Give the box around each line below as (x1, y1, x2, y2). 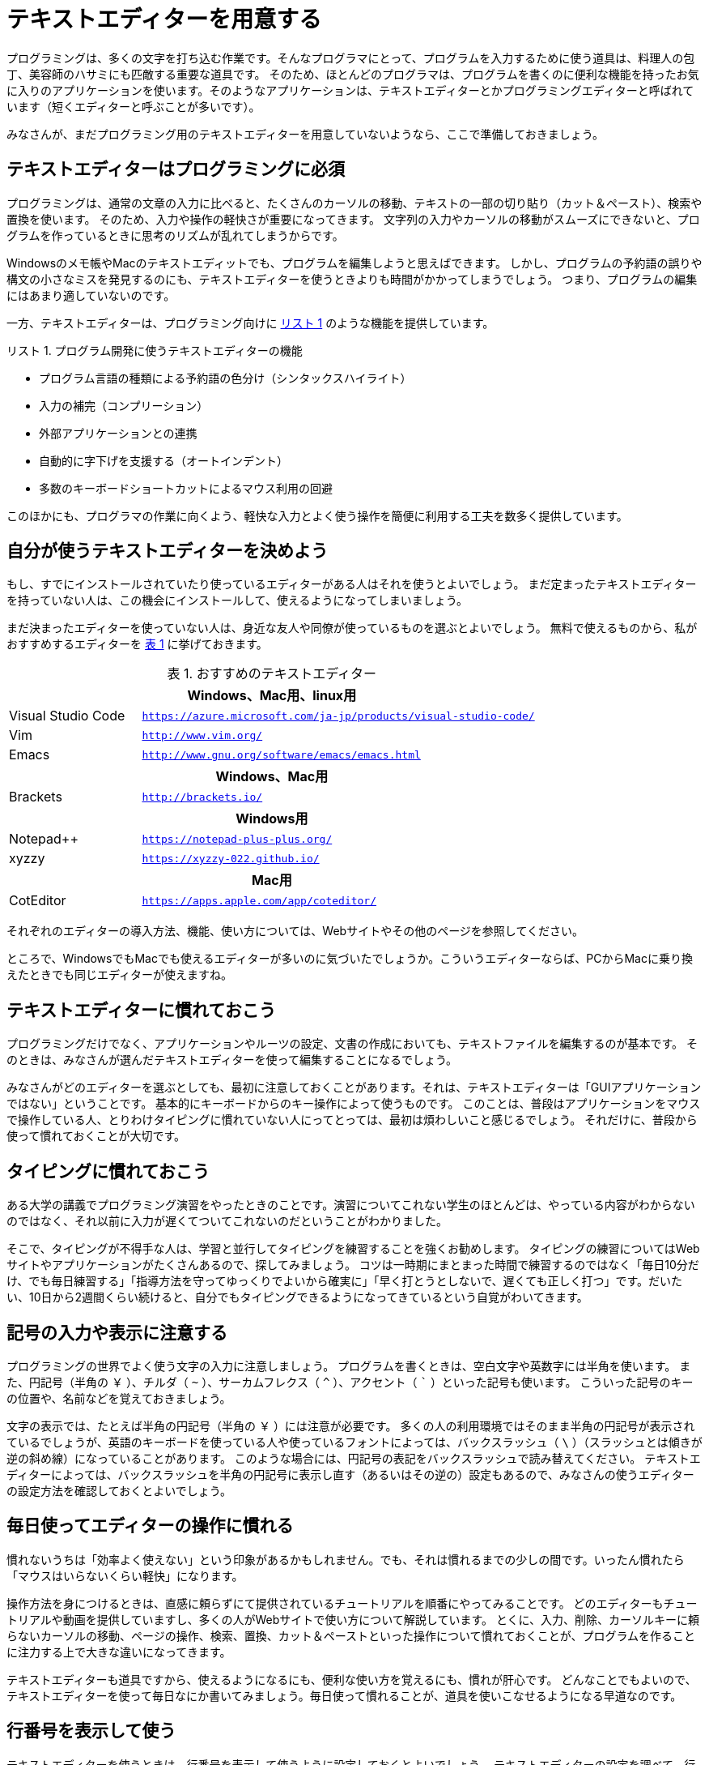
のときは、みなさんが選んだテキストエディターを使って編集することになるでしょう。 (6, 1053, 458, 1067)
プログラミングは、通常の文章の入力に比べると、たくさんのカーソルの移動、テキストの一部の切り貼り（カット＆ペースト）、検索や (6, 195, 703, 210)
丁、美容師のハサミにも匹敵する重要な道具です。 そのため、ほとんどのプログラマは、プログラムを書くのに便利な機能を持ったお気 (6, 66, 699, 81)
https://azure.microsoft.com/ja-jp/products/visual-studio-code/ (142, 709, 535, 722)
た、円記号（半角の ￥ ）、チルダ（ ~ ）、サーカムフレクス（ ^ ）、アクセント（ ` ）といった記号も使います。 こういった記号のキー (6, 1374, 694, 1389)
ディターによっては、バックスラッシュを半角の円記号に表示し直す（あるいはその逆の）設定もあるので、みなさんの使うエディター (6, 1467, 694, 1481)
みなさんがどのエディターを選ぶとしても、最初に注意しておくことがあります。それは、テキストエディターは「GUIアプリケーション (6, 1080, 702, 1095)
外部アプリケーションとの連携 (39, 425, 197, 440)
